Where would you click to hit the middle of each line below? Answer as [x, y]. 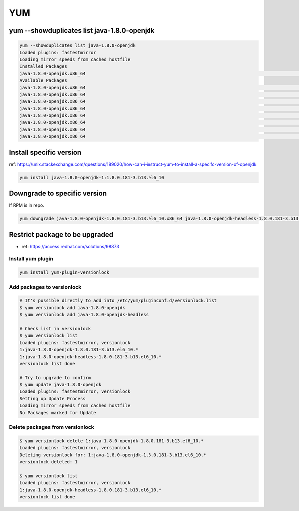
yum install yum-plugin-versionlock [65, 273]
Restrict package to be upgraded [61, 234]
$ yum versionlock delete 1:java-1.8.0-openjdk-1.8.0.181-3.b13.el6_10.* [112, 441]
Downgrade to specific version [58, 193]
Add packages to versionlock [45, 287]
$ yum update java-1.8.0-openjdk [61, 385]
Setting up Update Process [53, 398]
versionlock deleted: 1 [49, 461]
